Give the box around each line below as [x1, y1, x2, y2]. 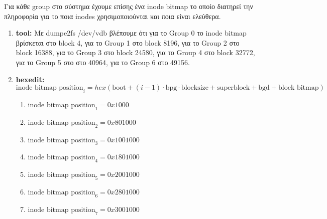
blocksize [181, 84, 208, 92]
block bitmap [278, 84, 319, 92]
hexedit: [16, 74, 45, 84]
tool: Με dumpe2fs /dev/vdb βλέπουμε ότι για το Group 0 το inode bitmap [16, 28, 247, 38]
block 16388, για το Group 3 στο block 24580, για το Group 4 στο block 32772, [16, 47, 255, 58]
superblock [217, 84, 250, 92]
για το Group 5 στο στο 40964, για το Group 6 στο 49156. [16, 57, 190, 67]
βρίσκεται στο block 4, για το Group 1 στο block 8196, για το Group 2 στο [16, 37, 240, 48]
